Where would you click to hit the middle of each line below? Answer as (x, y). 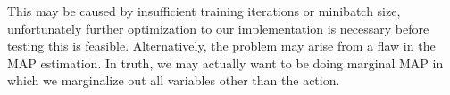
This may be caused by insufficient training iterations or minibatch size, (204, 11)
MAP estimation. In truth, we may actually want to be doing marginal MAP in (225, 63)
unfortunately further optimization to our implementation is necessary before (218, 28)
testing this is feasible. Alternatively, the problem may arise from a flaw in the (221, 46)
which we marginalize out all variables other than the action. (174, 80)
